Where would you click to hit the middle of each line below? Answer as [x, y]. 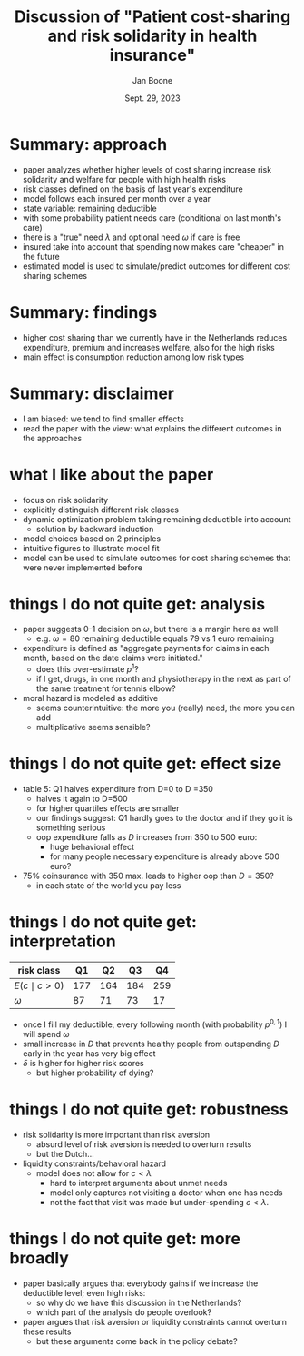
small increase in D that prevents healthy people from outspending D [151, 1044]
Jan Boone [152, 80]
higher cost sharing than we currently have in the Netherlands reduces [155, 337]
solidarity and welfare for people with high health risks [124, 179]
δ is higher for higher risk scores [83, 1063]
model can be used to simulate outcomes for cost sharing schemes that [157, 558]
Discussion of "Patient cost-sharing [152, 17]
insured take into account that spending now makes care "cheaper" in [153, 246]
